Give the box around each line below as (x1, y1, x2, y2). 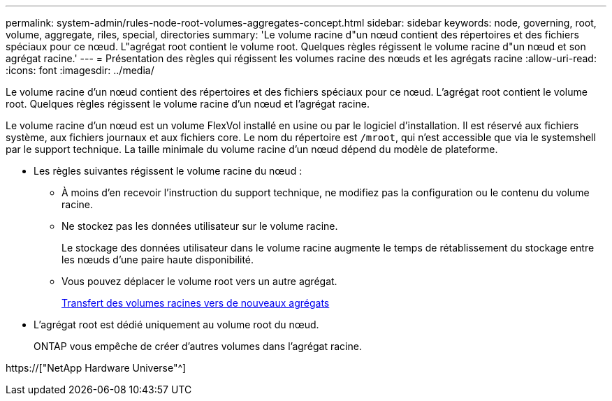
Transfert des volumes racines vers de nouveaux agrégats (61, 297, 330, 309)
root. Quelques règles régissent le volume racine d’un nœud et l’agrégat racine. (6, 98, 370, 110)
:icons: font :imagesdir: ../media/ (6, 64, 154, 76)
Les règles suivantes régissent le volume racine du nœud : (34, 165, 303, 177)
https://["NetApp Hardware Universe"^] (6, 362, 187, 374)
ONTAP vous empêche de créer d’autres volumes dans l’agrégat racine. (34, 340, 362, 352)
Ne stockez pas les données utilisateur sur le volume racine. (61, 220, 338, 232)
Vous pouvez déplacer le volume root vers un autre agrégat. (61, 275, 337, 287)
